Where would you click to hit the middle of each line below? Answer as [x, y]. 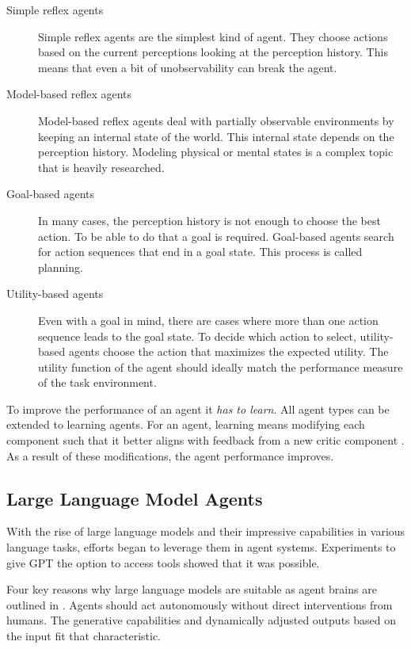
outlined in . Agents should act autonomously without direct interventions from [200, 604]
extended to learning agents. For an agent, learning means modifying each [186, 424]
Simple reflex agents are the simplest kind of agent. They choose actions [213, 36]
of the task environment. [97, 382]
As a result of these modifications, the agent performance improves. [170, 455]
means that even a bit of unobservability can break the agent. [188, 67]
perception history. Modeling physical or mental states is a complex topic [216, 152]
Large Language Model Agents [135, 498]
